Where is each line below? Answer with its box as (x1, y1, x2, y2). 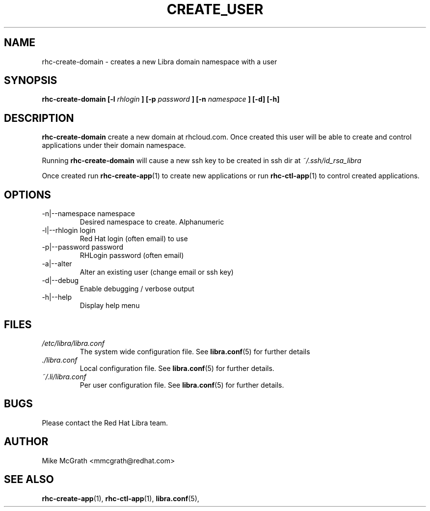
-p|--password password (42, 243, 123, 252)
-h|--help (42, 293, 72, 302)
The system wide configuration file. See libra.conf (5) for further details (80, 347, 310, 356)
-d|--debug (42, 276, 79, 285)
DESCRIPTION (4, 112, 74, 124)
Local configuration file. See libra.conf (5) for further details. (80, 364, 274, 372)
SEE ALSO (4, 473, 54, 486)
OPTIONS (4, 188, 51, 201)
